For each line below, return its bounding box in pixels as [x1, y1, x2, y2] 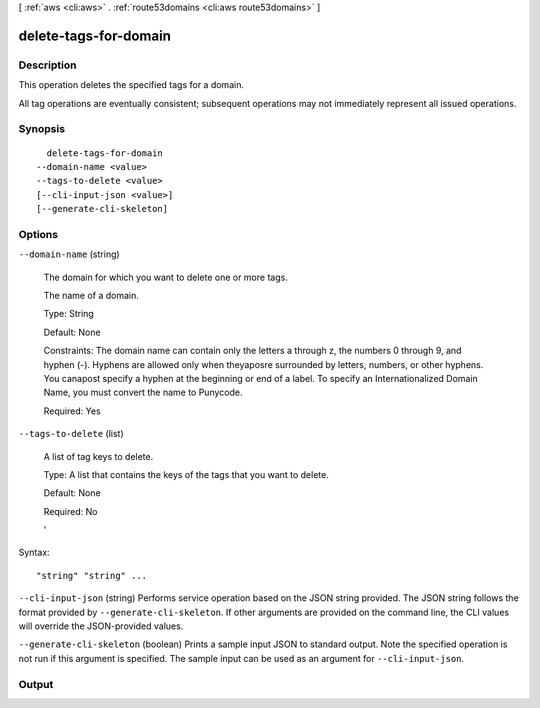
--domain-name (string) [18, 248, 120, 260]
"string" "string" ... [36, 570, 148, 581]
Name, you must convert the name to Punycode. [43, 386, 243, 399]
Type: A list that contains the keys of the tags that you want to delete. [43, 468, 329, 480]
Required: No [43, 505, 98, 517]
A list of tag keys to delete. [43, 450, 154, 462]
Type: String [43, 308, 94, 320]
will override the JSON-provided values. [18, 620, 184, 632]
